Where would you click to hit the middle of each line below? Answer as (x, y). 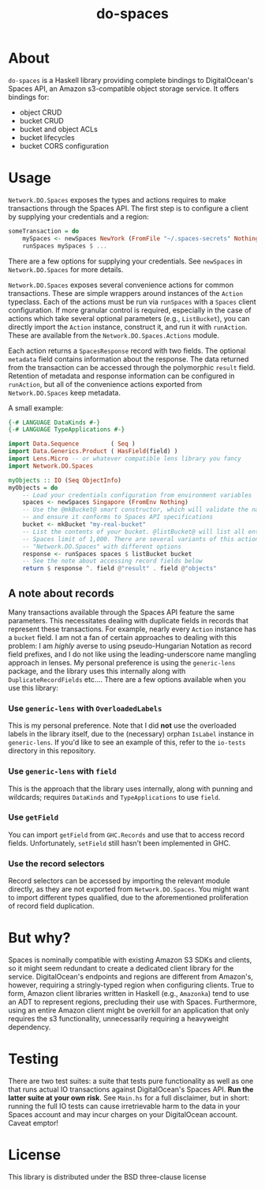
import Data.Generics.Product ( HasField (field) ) (93, 452)
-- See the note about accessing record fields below (112, 561)
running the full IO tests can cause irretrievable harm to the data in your (124, 1106)
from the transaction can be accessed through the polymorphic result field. (132, 367)
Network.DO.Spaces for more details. (66, 269)
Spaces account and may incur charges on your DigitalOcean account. (123, 1115)
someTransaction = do (44, 231)
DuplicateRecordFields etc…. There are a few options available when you (127, 679)
